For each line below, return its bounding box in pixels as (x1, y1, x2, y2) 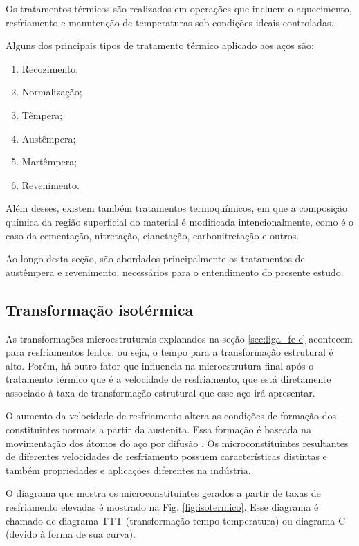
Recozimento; (21, 61, 79, 75)
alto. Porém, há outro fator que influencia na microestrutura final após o (6, 358, 314, 372)
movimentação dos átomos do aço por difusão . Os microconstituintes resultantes (6, 435, 349, 450)
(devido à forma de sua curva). (6, 527, 136, 541)
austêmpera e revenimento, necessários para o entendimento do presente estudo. (6, 264, 344, 279)
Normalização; (21, 84, 82, 99)
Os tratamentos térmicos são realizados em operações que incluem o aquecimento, (6, 1, 352, 15)
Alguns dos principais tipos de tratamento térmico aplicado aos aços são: (6, 38, 314, 53)
